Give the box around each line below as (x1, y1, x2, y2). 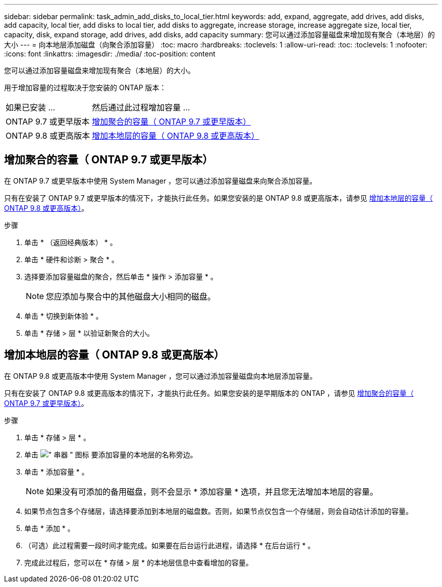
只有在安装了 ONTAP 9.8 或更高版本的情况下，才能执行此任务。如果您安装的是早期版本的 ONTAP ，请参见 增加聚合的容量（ (4, 388, 414, 397)
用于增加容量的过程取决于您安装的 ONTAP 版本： (4, 83, 167, 92)
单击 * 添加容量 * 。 (24, 467, 89, 476)
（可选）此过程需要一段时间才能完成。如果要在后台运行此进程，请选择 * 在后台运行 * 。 (24, 541, 315, 550)
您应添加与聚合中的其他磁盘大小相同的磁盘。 (46, 291, 216, 302)
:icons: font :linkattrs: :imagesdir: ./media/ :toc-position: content (4, 49, 215, 58)
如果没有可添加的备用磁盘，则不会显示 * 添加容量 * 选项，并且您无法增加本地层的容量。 (46, 486, 378, 497)
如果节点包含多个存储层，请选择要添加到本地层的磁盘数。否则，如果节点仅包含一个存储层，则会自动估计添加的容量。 (24, 506, 413, 515)
